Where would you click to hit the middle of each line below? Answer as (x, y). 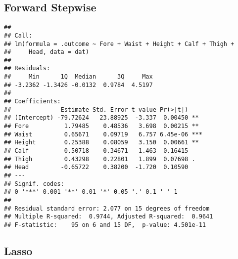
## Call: (18, 35)
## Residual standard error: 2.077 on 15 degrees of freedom (107, 208)
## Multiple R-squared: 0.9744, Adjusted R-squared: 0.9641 (109, 217)
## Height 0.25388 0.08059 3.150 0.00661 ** (101, 143)
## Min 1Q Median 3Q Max (78, 77)
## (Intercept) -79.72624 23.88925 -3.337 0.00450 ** (101, 118)
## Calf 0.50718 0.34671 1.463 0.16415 (96, 151)
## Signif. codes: (34, 184)
